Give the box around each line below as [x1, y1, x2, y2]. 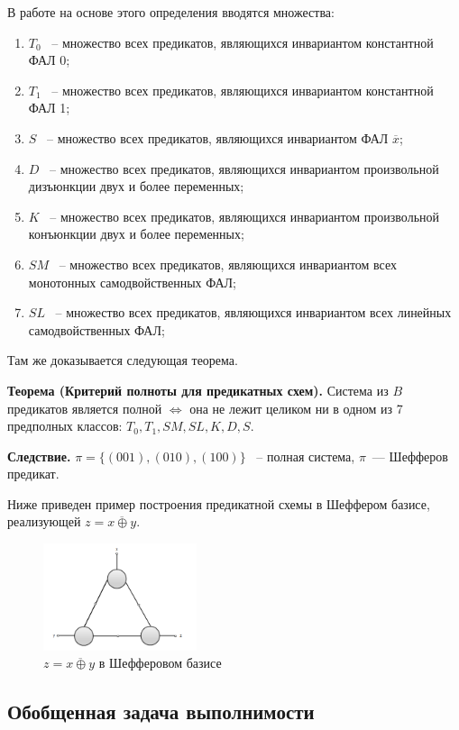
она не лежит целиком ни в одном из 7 [189, 398, 403, 417]
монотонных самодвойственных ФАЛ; [28, 272, 236, 291]
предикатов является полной [7, 398, 162, 417]
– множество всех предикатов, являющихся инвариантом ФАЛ [47, 128, 389, 147]
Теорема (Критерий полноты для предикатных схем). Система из [7, 380, 389, 399]
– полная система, [256, 446, 355, 465]
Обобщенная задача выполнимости [7, 698, 315, 725]
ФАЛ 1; [28, 98, 70, 117]
